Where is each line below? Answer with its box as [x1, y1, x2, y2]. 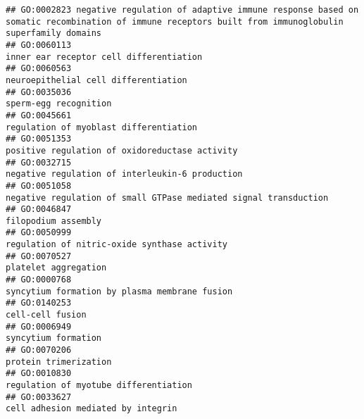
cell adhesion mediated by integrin [6, 404, 177, 414]
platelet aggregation [6, 263, 107, 273]
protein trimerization [6, 356, 112, 367]
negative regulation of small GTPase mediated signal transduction [6, 192, 329, 203]
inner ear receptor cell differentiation [6, 51, 203, 62]
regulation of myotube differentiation [6, 380, 192, 390]
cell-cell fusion [6, 310, 87, 320]
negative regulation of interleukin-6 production [6, 169, 243, 180]
